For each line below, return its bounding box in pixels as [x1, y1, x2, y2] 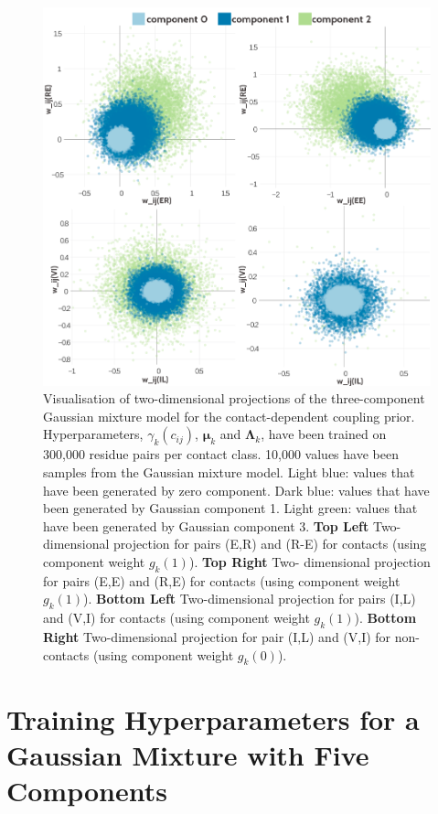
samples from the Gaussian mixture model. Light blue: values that [43, 463, 415, 482]
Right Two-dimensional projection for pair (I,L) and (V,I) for [43, 627, 391, 646]
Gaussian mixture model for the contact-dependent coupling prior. [43, 406, 415, 425]
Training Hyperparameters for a [6, 700, 420, 737]
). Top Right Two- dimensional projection [188, 552, 431, 571]
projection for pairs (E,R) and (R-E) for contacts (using [113, 534, 427, 553]
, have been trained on [261, 424, 387, 444]
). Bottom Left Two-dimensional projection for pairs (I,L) [83, 589, 416, 608]
